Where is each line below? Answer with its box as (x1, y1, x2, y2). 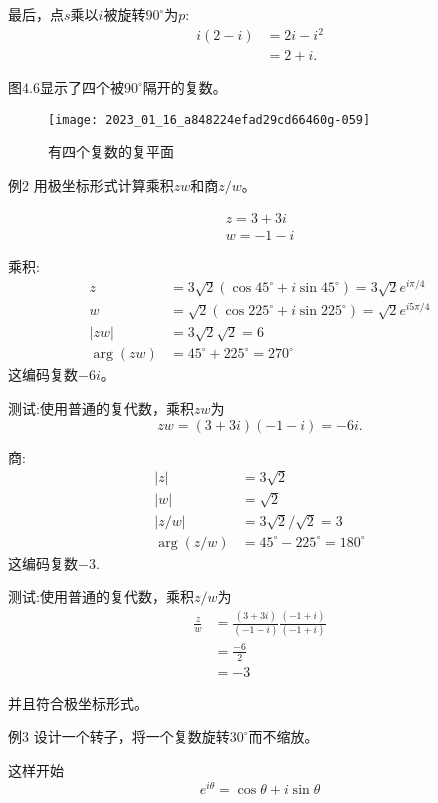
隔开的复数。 (142, 77, 227, 98)
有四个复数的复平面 (48, 141, 174, 162)
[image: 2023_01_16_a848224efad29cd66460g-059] (48, 112, 371, 127)
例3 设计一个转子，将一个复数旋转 (8, 726, 230, 747)
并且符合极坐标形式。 (8, 692, 148, 713)
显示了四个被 (39, 77, 124, 98)
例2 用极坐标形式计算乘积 (8, 175, 174, 195)
